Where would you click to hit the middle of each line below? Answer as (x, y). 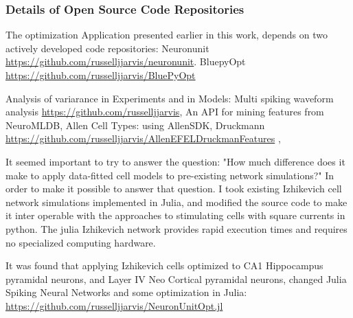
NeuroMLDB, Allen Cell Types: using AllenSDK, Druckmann (135, 125)
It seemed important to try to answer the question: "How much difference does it (175, 161)
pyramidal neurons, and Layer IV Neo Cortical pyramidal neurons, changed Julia (176, 279)
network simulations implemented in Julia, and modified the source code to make (176, 202)
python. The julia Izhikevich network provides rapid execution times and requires (176, 228)
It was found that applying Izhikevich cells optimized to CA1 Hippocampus (164, 265)
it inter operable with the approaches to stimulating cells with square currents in (175, 215)
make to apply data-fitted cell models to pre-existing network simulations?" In (170, 175)
